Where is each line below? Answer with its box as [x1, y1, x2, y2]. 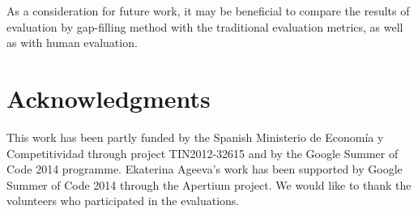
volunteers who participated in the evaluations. [6, 192, 240, 209]
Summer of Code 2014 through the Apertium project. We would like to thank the [6, 176, 412, 193]
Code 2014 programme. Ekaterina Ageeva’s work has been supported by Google [6, 160, 403, 178]
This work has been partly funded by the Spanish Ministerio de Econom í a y [6, 128, 384, 145]
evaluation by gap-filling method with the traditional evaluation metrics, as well [6, 18, 403, 35]
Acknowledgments [6, 81, 211, 114]
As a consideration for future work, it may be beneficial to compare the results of [6, 2, 410, 19]
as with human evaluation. [6, 34, 138, 51]
